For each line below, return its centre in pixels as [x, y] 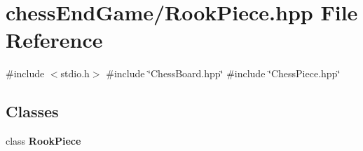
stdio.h [75, 73]
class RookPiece [43, 141]
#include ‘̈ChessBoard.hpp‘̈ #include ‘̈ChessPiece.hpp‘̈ [223, 73]
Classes [32, 111]
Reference [54, 40]
